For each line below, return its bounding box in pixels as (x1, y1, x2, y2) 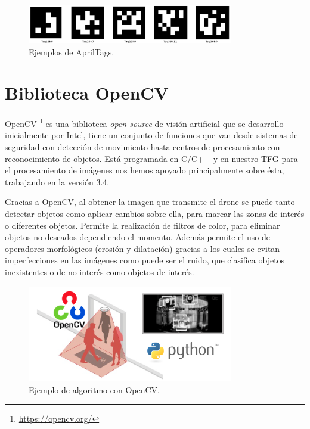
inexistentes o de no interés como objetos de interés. (5, 266, 194, 278)
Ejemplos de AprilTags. (29, 45, 114, 58)
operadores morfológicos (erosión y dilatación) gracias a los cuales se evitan (5, 242, 280, 254)
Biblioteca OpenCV (5, 80, 169, 105)
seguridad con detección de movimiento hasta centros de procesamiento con (5, 141, 280, 153)
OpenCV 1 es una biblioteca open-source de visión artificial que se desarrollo (5, 116, 284, 129)
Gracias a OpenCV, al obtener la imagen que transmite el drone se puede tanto (5, 195, 295, 208)
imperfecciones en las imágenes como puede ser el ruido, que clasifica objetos (5, 254, 285, 266)
